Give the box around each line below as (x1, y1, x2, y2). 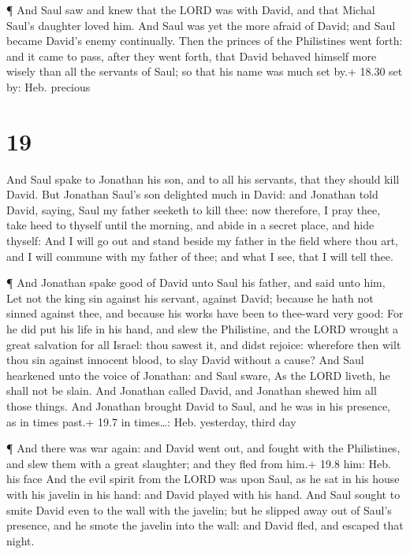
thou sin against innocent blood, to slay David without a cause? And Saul (6, 351, 364, 368)
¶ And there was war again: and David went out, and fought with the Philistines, (6, 440, 401, 456)
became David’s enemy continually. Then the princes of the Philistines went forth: (6, 32, 403, 49)
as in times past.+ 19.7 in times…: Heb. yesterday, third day (6, 413, 296, 429)
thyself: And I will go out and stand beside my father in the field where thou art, (6, 232, 398, 249)
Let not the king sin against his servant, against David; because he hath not (6, 289, 374, 306)
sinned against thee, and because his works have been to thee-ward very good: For (6, 305, 404, 322)
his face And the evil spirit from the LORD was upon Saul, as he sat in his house (6, 470, 400, 487)
